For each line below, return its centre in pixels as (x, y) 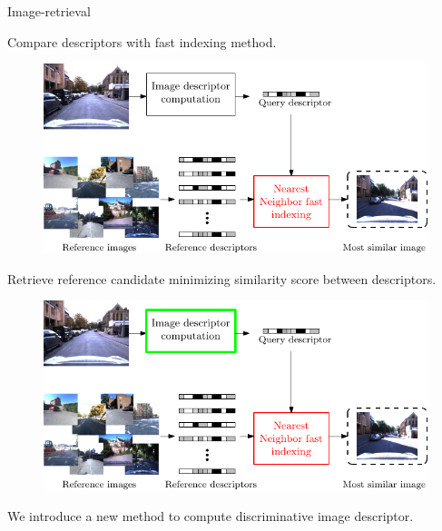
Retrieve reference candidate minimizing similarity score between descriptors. (222, 278)
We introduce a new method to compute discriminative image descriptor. (211, 515)
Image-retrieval (49, 11)
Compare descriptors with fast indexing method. (142, 41)
